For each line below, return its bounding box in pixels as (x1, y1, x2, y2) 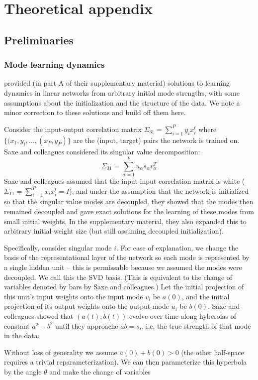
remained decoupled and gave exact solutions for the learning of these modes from (4, 206, 254, 217)
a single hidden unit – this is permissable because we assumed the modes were (4, 262, 242, 272)
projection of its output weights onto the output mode (4, 301, 169, 311)
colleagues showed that (4, 310, 74, 321)
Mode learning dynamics (4, 58, 105, 71)
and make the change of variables (49, 366, 151, 377)
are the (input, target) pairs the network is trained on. (73, 134, 240, 145)
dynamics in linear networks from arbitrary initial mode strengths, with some (4, 87, 240, 98)
